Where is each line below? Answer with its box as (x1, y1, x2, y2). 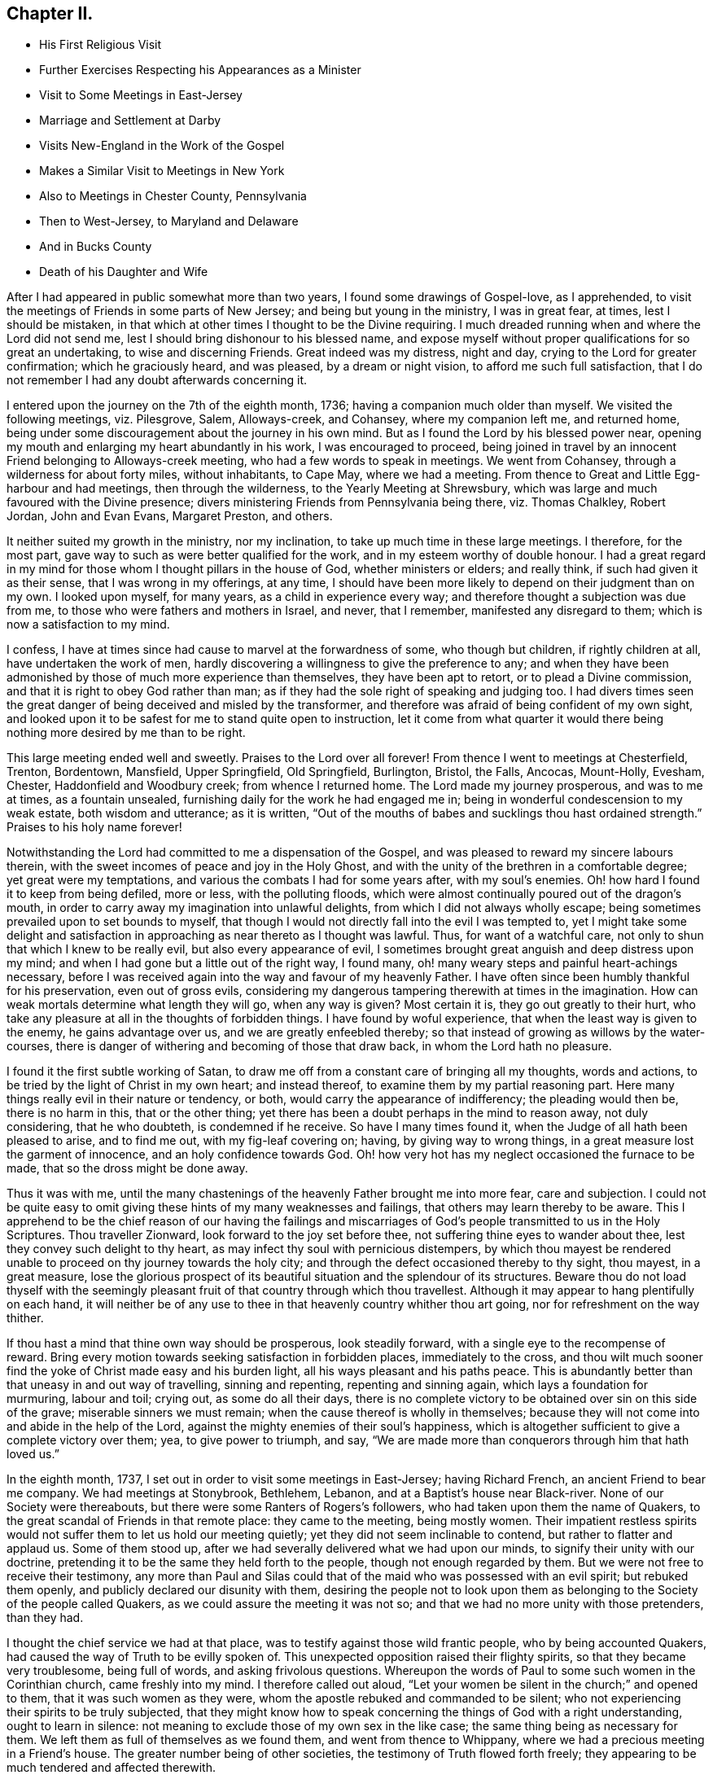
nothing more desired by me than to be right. (7, 725, 246, 740)
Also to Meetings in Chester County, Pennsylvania (39, 189, 307, 204)
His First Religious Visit (39, 37, 162, 52)
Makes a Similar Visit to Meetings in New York (39, 164, 285, 178)
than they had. (7, 1611, 84, 1625)
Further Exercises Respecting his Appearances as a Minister (39, 63, 361, 77)
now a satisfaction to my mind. (7, 617, 170, 632)
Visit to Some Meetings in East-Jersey (39, 88, 243, 103)
